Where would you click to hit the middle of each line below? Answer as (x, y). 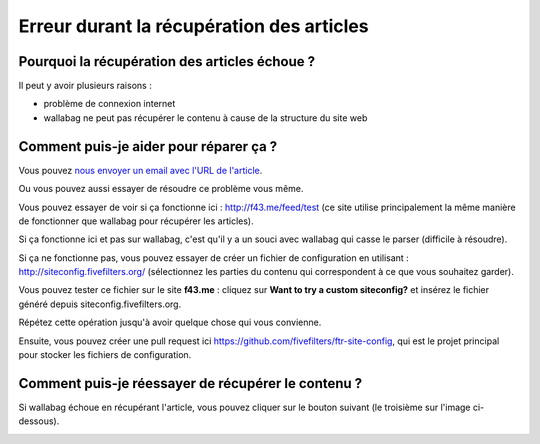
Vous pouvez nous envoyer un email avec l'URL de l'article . (140, 170)
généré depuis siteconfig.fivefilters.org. (100, 304)
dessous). (39, 421)
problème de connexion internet (109, 104)
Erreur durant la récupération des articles (193, 26)
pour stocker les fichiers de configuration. (105, 355)
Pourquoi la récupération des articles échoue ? (167, 61)
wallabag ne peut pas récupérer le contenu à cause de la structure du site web (205, 117)
